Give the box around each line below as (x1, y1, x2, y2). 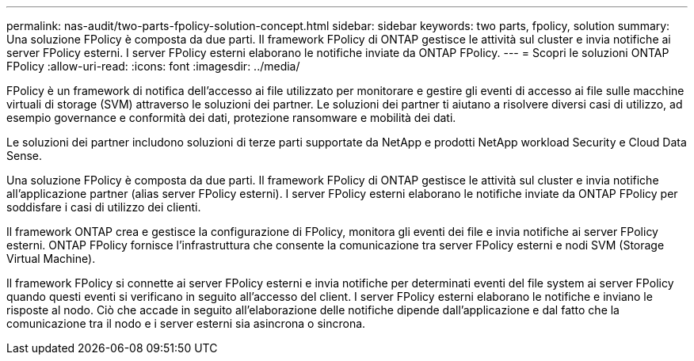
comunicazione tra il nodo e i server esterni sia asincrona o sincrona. (6, 317, 366, 330)
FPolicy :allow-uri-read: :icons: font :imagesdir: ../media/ (6, 59, 300, 73)
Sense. (6, 149, 43, 162)
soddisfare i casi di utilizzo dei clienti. (6, 200, 201, 214)
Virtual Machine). (6, 252, 96, 265)
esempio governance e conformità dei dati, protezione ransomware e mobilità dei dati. (6, 111, 456, 124)
